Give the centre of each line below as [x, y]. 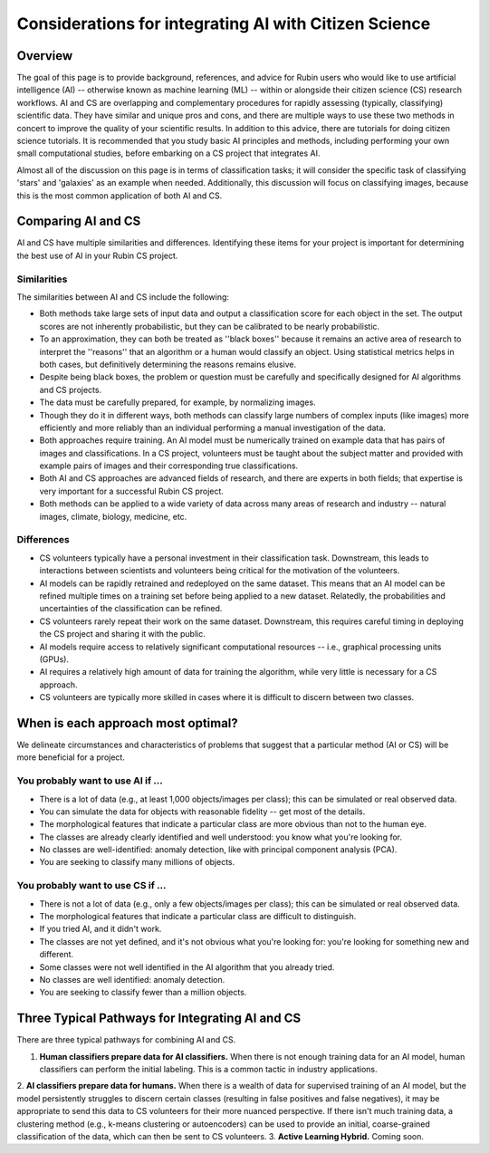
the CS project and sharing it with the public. [122, 634]
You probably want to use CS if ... [91, 886]
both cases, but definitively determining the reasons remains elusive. [168, 364]
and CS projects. [71, 389]
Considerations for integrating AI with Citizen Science [224, 24]
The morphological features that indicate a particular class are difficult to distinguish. [198, 917]
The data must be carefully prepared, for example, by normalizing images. [177, 402]
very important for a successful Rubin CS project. [131, 491]
